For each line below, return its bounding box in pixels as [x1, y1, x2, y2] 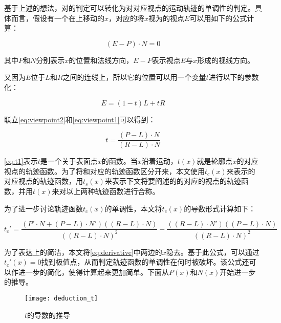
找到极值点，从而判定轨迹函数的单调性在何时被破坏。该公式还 [41, 256, 249, 267]
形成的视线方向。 [197, 54, 255, 65]
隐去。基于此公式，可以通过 [166, 246, 260, 257]
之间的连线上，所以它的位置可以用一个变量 [62, 72, 206, 82]
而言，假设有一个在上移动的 [11, 12, 104, 23]
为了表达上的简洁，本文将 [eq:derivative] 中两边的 [4, 246, 162, 257]
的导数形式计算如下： [184, 203, 256, 213]
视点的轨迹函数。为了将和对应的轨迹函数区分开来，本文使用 [4, 165, 205, 176]
